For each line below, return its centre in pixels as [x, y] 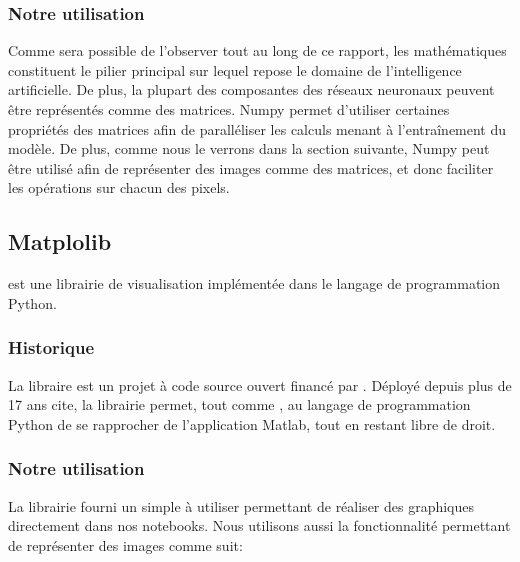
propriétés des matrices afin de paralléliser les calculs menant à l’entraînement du [257, 128]
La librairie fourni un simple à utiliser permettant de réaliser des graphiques [241, 505]
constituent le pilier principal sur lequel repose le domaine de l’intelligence [235, 69]
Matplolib [60, 241]
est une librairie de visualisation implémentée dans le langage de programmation [254, 283]
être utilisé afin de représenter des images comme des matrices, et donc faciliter [251, 167]
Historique [51, 347]
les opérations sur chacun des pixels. [119, 187]
